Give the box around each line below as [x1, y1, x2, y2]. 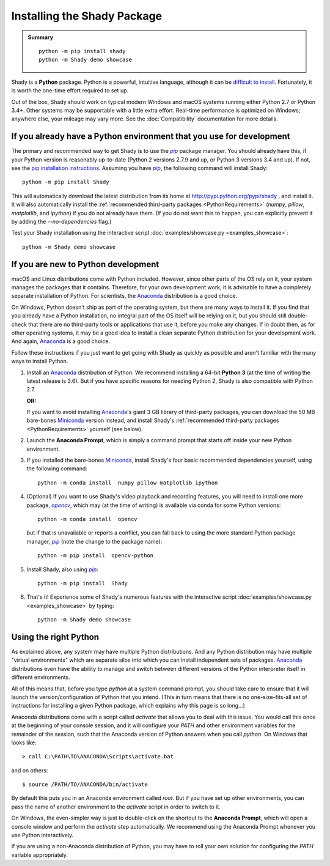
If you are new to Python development [11, 259, 159, 269]
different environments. [11, 673, 70, 681]
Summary [28, 34, 53, 41]
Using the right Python [11, 632, 100, 642]
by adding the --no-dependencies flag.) [11, 218, 112, 225]
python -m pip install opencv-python [37, 552, 154, 559]
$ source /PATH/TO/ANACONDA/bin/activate [22, 781, 148, 788]
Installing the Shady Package [11, 9, 163, 23]
